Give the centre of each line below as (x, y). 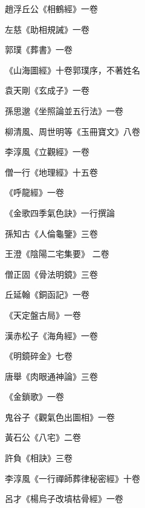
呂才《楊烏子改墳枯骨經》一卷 (64, 499)
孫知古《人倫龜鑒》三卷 (51, 233)
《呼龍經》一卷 (34, 192)
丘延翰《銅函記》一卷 (47, 294)
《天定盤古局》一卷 (43, 314)
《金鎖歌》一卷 (34, 396)
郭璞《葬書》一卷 (39, 50)
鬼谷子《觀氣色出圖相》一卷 (60, 417)
